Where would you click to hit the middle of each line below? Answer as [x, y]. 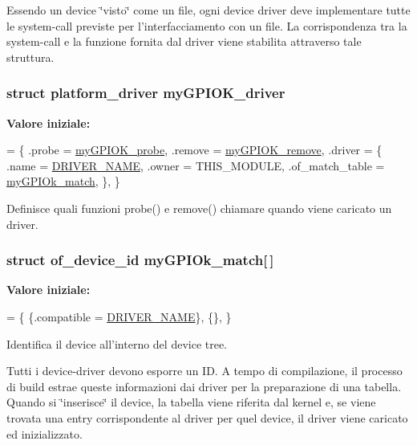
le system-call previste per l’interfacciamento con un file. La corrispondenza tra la [207, 25]
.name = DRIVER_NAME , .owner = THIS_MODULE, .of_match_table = [196, 165]
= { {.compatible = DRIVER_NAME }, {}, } [119, 316]
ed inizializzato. [45, 433]
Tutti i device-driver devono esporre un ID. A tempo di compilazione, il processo [204, 371]
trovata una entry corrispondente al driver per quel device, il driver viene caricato [207, 417]
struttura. [30, 57]
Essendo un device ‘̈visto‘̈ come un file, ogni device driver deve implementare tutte [208, 10]
